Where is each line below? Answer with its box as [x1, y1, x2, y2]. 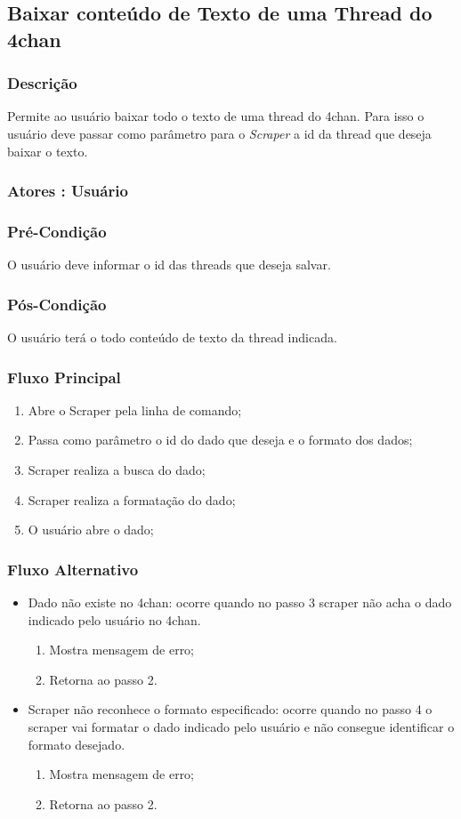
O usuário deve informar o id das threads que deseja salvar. [7, 255, 331, 274]
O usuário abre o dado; [28, 520, 154, 539]
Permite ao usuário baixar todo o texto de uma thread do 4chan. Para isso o [7, 107, 425, 125]
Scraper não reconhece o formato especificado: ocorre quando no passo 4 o [28, 700, 433, 719]
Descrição [7, 72, 77, 94]
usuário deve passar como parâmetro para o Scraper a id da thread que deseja [7, 124, 432, 142]
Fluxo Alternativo [7, 558, 139, 580]
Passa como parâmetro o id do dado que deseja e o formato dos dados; [28, 430, 413, 449]
